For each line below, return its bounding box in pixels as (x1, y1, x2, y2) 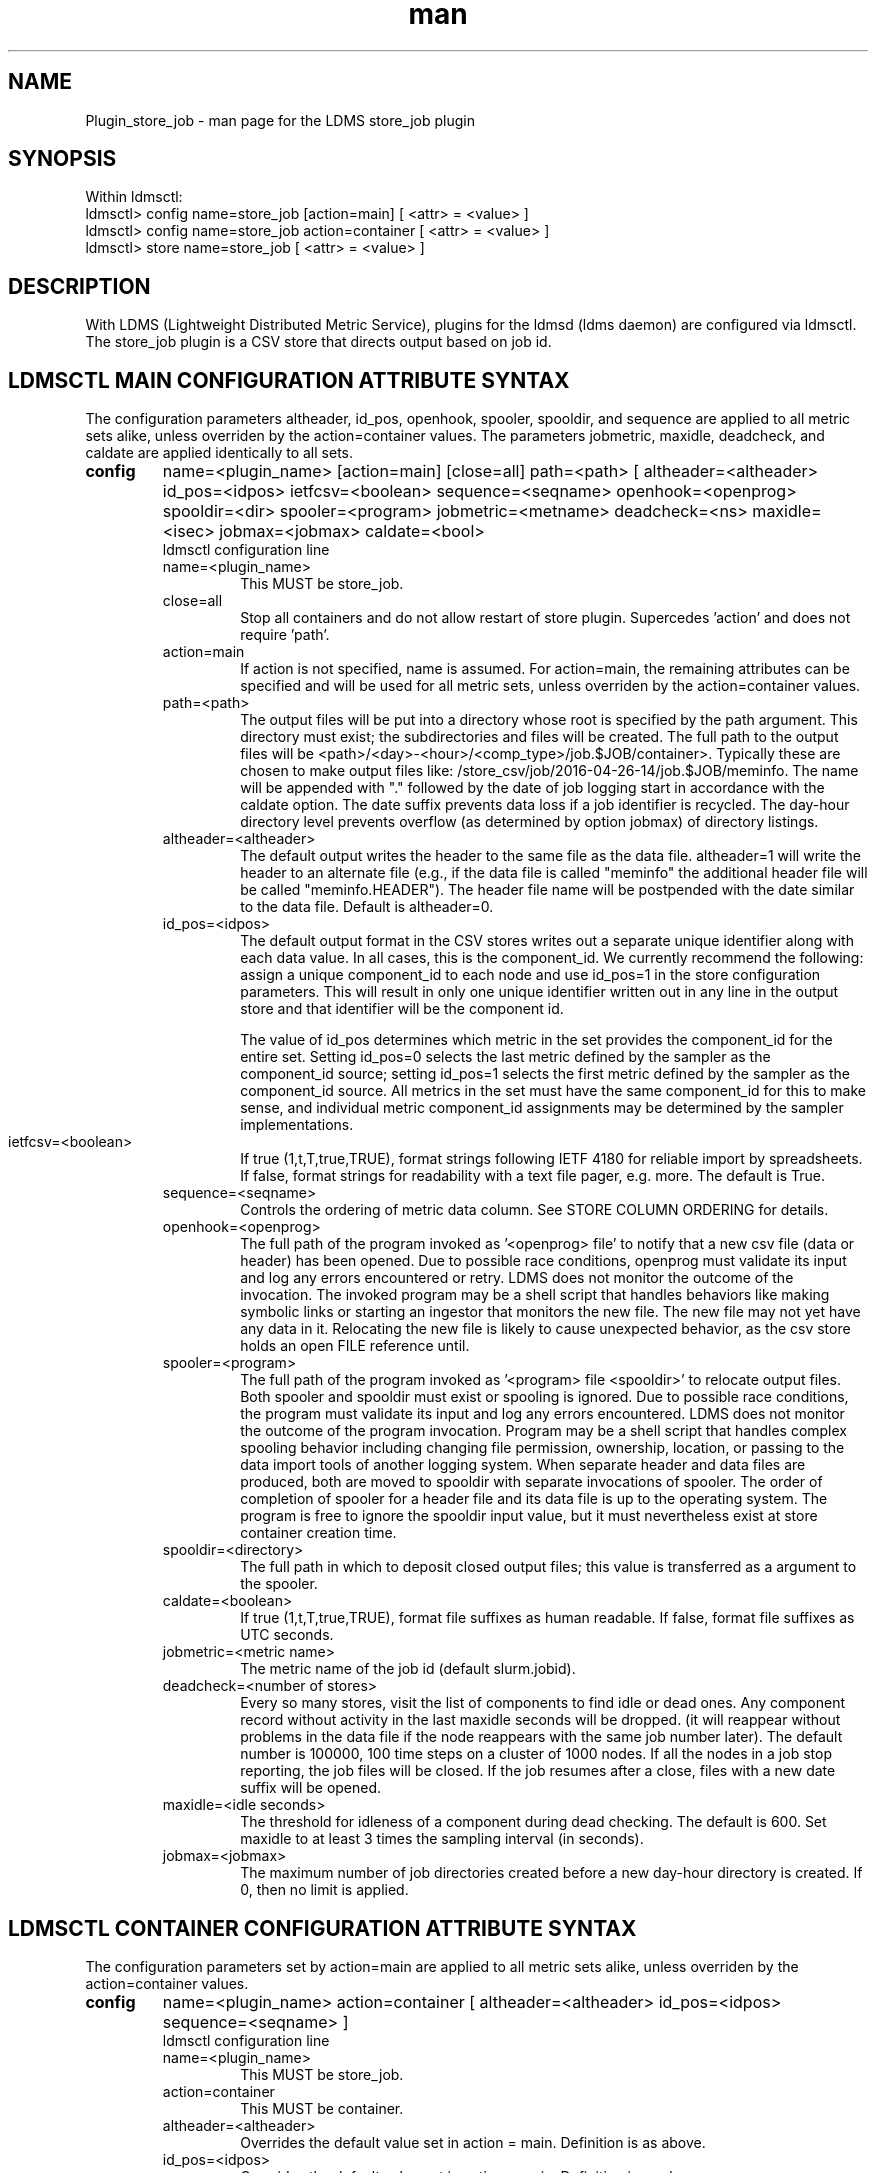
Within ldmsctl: (85, 188, 183, 206)
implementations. (240, 1116, 354, 1134)
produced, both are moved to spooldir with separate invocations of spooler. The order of (240, 1473, 823, 1491)
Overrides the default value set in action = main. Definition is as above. (240, 2133, 706, 2151)
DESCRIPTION (8, 273, 151, 299)
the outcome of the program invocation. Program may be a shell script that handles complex (240, 1422, 847, 1440)
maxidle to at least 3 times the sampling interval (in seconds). (240, 1830, 644, 1848)
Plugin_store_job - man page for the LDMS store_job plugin (85, 111, 475, 129)
